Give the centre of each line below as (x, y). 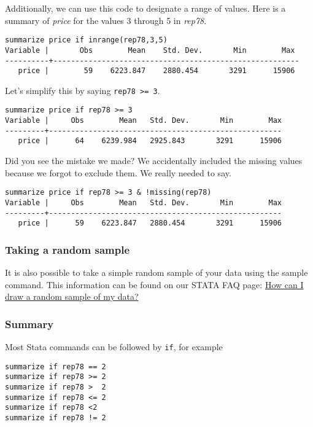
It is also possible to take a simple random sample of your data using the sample (156, 272)
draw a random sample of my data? (72, 296)
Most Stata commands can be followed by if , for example (114, 347)
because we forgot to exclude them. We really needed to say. (118, 172)
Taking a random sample (68, 249)
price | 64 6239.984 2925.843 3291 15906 (150, 141)
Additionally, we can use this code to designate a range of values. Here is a (145, 8)
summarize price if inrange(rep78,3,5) (86, 40)
